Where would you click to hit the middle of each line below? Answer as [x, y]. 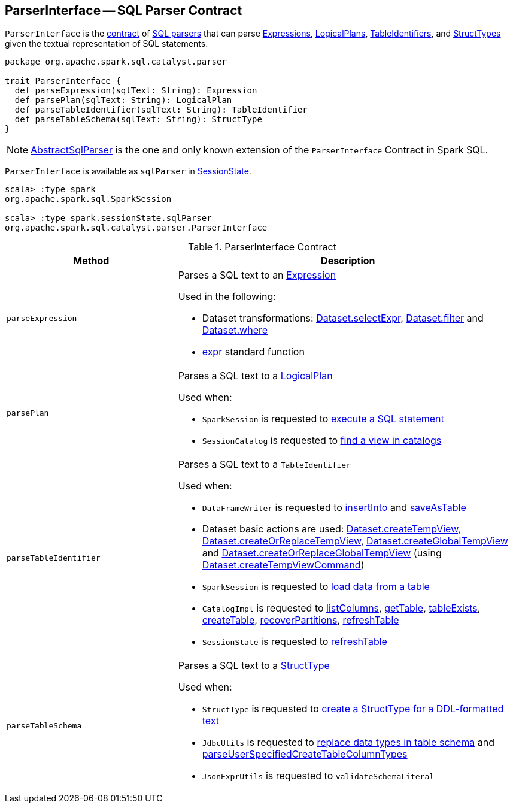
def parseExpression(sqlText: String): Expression [136, 91]
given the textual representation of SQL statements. [107, 44]
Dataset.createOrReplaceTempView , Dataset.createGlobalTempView [355, 541]
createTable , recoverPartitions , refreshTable [300, 620]
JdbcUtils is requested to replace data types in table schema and [348, 742]
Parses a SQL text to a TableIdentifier [265, 464]
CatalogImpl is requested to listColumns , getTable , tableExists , [341, 608]
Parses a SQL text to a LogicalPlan [255, 376]
